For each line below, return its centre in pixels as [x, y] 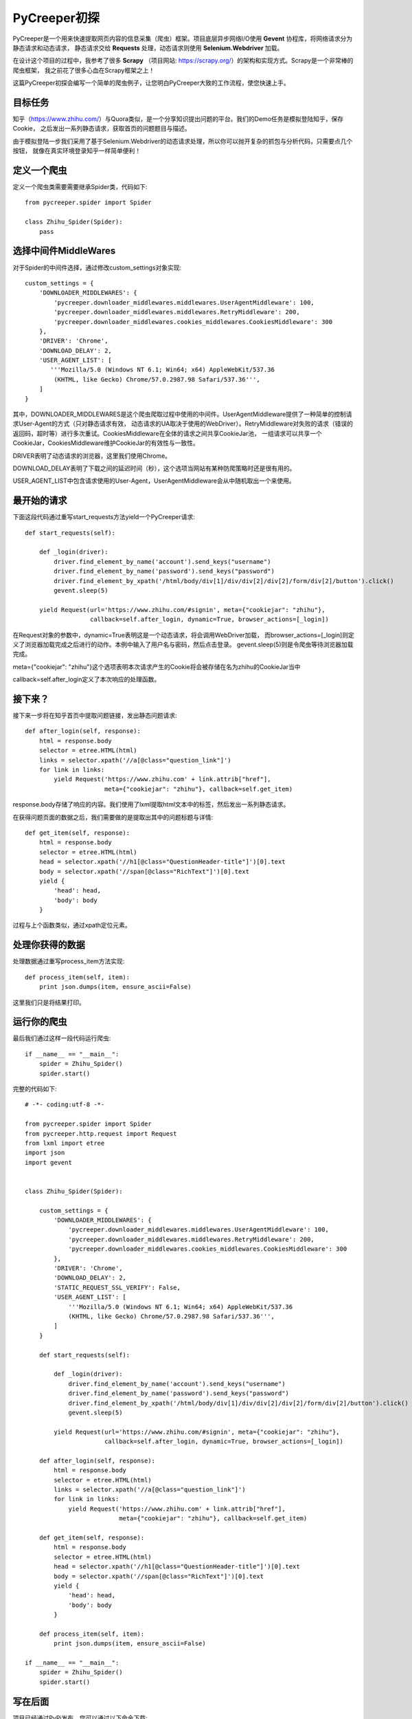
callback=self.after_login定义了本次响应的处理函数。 [87, 679]
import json [45, 1153]
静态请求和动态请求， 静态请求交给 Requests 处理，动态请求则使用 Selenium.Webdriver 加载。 [148, 47]
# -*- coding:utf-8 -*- [65, 1105]
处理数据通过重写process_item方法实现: [69, 961]
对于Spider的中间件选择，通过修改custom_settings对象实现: [97, 267]
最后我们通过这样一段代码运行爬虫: [62, 1038]
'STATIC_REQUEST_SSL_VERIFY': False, [117, 1287]
